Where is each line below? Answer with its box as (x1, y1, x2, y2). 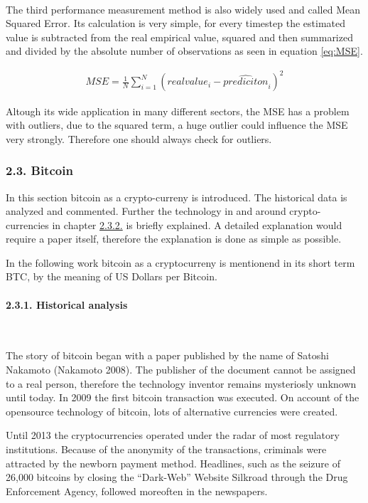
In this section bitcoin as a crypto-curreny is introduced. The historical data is (6, 189, 347, 204)
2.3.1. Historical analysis (6, 297, 128, 312)
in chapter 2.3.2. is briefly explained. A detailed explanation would (52, 217, 342, 232)
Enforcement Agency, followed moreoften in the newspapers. (6, 483, 268, 498)
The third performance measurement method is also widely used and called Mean (6, 1, 360, 16)
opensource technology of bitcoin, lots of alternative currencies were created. (6, 403, 338, 418)
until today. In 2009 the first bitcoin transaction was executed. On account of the (6, 390, 359, 405)
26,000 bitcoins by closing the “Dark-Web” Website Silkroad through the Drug (6, 470, 348, 485)
